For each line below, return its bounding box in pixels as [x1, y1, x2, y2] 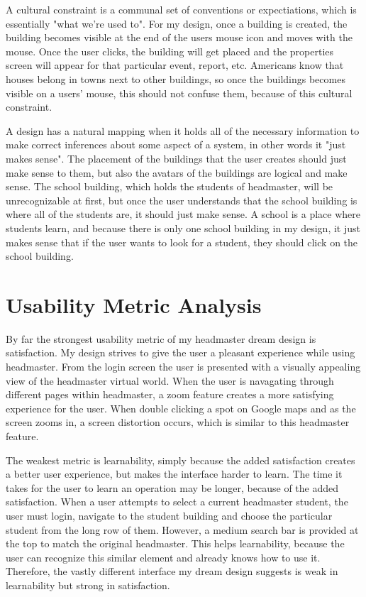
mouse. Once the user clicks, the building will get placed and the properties [6, 43, 334, 58]
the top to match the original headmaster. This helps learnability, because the [6, 536, 345, 551]
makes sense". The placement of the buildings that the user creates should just [6, 150, 347, 165]
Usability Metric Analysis [6, 290, 262, 319]
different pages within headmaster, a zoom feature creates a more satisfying [6, 387, 334, 402]
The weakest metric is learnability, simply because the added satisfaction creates [6, 452, 355, 467]
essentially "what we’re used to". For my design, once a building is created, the [6, 16, 348, 31]
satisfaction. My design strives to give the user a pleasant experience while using [6, 345, 355, 360]
